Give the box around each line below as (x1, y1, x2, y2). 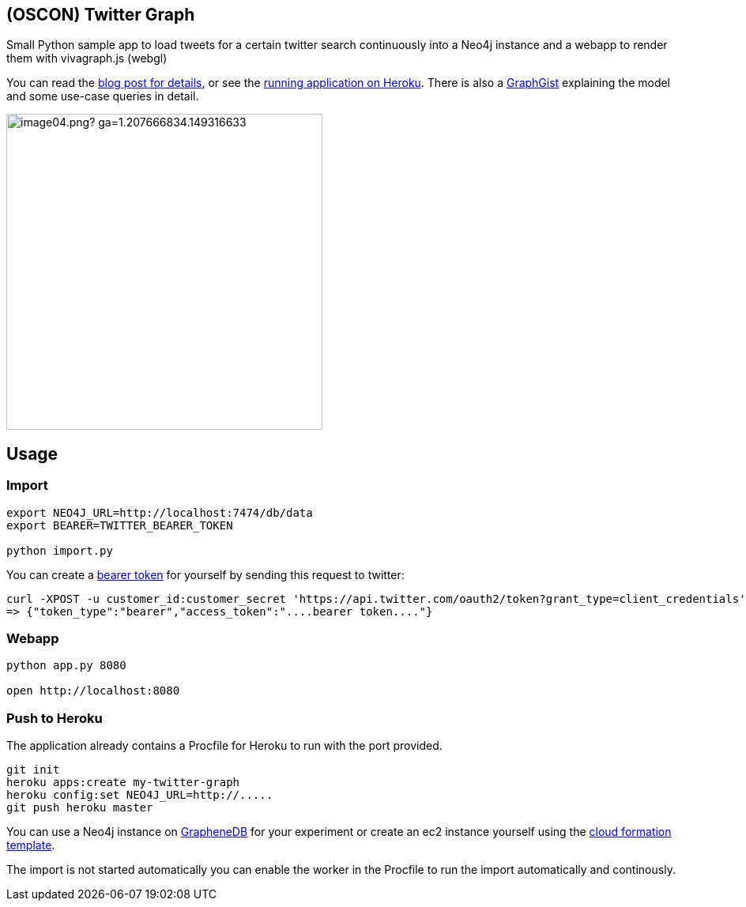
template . (6, 838, 55, 852)
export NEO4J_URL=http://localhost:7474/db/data (6, 506, 313, 519)
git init (6, 763, 60, 777)
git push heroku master (6, 801, 153, 815)
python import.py (6, 544, 113, 557)
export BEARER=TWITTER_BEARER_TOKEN (6, 518, 233, 532)
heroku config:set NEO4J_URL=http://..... (6, 788, 273, 802)
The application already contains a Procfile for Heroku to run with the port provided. (6, 739, 443, 753)
